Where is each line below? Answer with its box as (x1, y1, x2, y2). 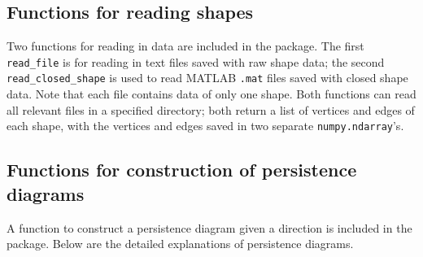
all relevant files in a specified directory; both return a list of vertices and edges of (7, 101, 415, 118)
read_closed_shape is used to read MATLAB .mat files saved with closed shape (7, 69, 408, 86)
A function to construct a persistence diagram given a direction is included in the (7, 219, 412, 236)
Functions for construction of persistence (7, 157, 357, 182)
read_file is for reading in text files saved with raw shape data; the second (7, 53, 385, 70)
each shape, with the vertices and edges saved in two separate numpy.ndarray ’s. (7, 117, 404, 134)
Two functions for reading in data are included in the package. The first (7, 37, 364, 54)
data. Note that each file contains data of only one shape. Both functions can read (7, 85, 416, 102)
